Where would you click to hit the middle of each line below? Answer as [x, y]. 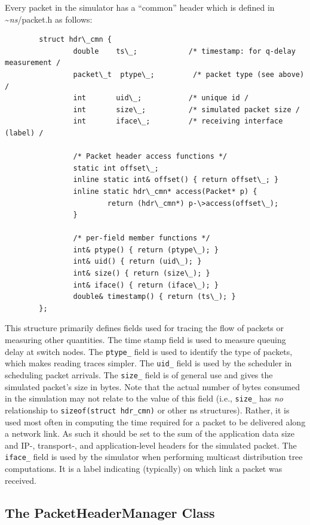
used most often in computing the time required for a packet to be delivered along [155, 421]
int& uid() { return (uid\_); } [137, 262]
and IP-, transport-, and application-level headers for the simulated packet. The [151, 445]
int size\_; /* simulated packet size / [186, 109]
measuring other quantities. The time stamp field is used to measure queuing [145, 340]
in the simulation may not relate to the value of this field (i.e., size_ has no [144, 398]
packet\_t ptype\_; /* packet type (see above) [189, 74]
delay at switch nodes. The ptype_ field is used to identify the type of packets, [149, 351]
